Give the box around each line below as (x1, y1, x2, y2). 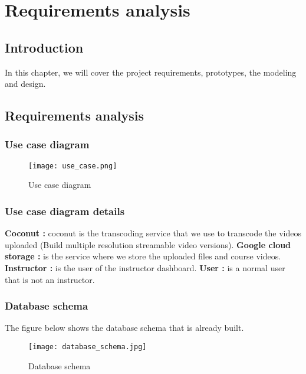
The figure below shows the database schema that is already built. (5, 321, 244, 334)
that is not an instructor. (5, 273, 95, 285)
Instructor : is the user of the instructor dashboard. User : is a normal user (5, 262, 285, 274)
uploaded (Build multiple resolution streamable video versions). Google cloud (5, 238, 291, 251)
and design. (5, 77, 46, 90)
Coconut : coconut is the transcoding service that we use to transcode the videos (5, 227, 302, 239)
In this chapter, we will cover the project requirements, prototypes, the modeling (5, 66, 297, 78)
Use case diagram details (5, 203, 125, 218)
